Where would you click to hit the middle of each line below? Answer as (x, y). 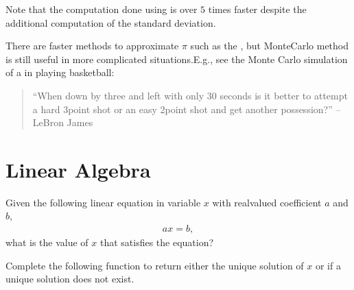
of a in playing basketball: (60, 72)
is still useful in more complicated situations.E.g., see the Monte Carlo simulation (177, 59)
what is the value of (47, 242)
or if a (328, 265)
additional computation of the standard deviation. (111, 22)
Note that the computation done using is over (102, 9)
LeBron (48, 122)
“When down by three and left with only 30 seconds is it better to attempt (190, 95)
